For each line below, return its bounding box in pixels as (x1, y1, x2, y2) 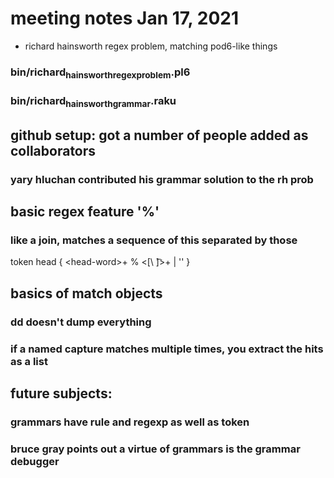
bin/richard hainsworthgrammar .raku (10, 94, 177, 110)
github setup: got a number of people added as (10, 127, 309, 144)
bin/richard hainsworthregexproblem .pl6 (10, 65, 191, 81)
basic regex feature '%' (10, 203, 160, 221)
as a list (10, 354, 48, 368)
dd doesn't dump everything (10, 315, 152, 329)
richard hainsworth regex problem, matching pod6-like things (24, 40, 278, 52)
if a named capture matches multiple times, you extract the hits (10, 342, 324, 356)
